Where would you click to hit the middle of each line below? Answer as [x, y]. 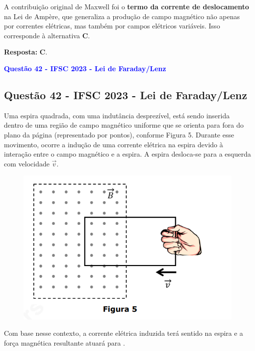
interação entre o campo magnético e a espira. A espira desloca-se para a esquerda [127, 154]
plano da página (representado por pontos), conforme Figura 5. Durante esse [119, 134]
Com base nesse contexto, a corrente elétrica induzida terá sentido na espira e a [124, 333]
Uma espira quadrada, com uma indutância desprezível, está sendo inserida [117, 115]
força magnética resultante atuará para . [64, 342]
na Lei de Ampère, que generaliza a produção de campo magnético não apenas [122, 16]
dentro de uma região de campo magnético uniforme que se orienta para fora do [124, 125]
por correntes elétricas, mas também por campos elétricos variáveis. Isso [112, 26]
